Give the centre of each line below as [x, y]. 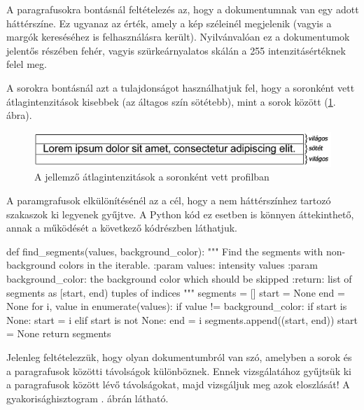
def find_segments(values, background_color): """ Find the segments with [165, 251]
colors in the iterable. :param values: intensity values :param [189, 265]
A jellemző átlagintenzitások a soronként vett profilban [152, 177]
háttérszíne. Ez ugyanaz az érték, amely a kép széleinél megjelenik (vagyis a [169, 23]
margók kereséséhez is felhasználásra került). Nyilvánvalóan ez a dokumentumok [178, 37]
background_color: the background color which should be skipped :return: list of [179, 278]
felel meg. [27, 64]
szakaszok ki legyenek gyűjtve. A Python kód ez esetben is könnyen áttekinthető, [180, 214]
